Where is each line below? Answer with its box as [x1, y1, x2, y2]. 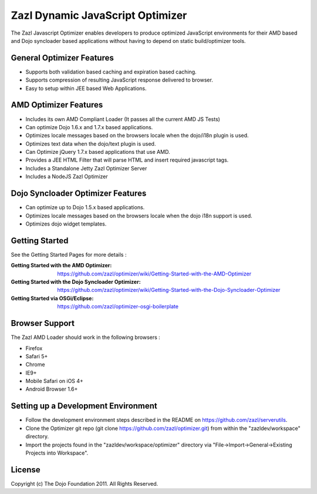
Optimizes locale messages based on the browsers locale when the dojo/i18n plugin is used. [25, 132, 249, 139]
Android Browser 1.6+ [25, 385, 78, 393]
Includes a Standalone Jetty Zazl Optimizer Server [25, 164, 147, 172]
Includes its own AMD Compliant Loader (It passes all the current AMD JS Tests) [25, 115, 220, 123]
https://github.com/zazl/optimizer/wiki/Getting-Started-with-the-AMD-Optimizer [57, 270, 252, 277]
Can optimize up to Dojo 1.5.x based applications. [25, 204, 145, 211]
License [11, 465, 41, 475]
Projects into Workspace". [25, 449, 89, 456]
